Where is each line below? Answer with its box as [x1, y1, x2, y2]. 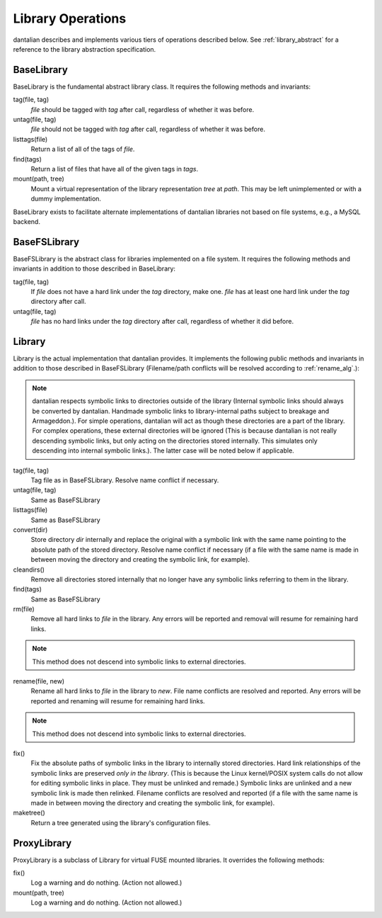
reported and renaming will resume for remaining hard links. [30, 696, 205, 705]
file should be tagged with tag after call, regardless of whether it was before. [30, 105, 255, 113]
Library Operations [13, 11, 127, 26]
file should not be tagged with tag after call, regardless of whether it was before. [30, 125, 265, 134]
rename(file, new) [13, 677, 65, 686]
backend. [13, 217, 40, 226]
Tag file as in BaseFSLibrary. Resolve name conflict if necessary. [30, 475, 219, 484]
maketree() [13, 808, 45, 817]
